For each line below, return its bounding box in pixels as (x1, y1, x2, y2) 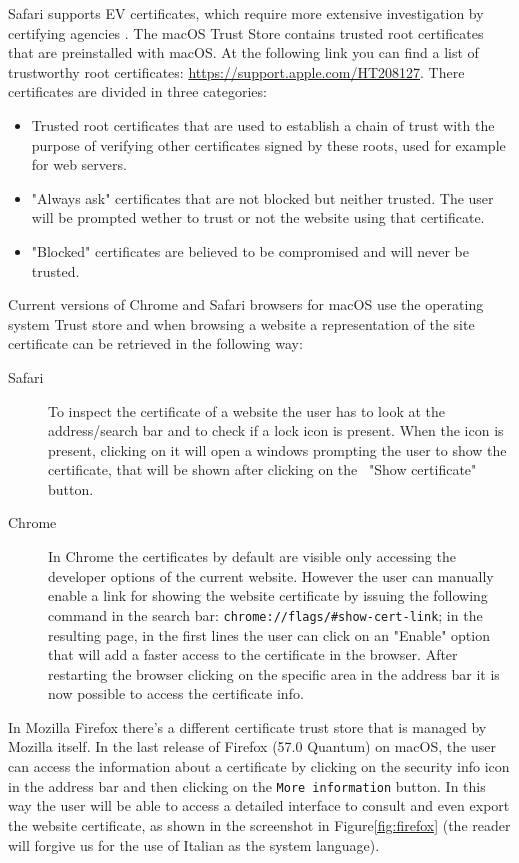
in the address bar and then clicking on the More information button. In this (8, 775, 486, 796)
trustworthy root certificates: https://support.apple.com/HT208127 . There (8, 61, 465, 82)
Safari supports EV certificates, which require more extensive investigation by (8, 3, 484, 23)
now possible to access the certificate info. (48, 683, 304, 704)
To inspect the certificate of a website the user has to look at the (48, 400, 445, 421)
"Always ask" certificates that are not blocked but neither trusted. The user (31, 187, 494, 208)
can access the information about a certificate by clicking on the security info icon (8, 756, 510, 777)
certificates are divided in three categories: (8, 81, 267, 102)
